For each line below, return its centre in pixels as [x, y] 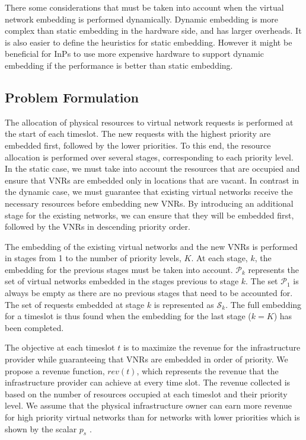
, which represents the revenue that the [208, 370]
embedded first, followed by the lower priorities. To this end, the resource [138, 145]
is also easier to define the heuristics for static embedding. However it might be [149, 42]
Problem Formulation [72, 97]
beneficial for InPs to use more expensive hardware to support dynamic [135, 54]
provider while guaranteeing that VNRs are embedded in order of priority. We [146, 359]
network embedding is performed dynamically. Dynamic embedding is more [141, 19]
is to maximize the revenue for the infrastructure [212, 347]
